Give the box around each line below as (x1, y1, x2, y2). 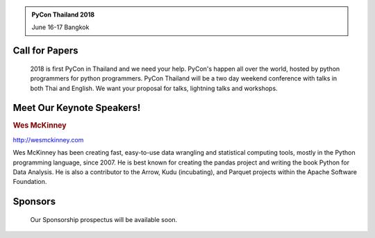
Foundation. (12, 178, 47, 186)
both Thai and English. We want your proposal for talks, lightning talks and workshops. (30, 84, 278, 92)
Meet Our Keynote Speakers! (12, 102, 141, 114)
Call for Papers (12, 45, 78, 57)
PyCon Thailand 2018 (31, 10, 95, 19)
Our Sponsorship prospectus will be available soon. (30, 215, 178, 223)
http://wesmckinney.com (12, 135, 84, 144)
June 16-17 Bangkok (31, 23, 90, 31)
